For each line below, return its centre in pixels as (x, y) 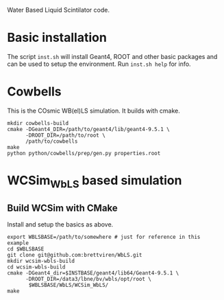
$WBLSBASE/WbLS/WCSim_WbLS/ (69, 285)
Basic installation (57, 38)
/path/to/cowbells (51, 141)
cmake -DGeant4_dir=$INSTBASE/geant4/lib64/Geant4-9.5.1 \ (93, 273)
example (18, 243)
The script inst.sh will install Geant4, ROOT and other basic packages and (112, 56)
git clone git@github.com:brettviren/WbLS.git (75, 255)
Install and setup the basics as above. (60, 224)
